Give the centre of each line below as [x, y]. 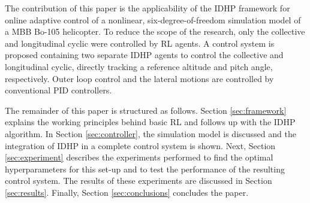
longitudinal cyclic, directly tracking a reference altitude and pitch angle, [139, 66]
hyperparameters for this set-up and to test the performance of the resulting [145, 169]
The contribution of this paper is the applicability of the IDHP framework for [148, 8]
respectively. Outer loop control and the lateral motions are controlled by [139, 78]
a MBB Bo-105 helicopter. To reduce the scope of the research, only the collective [155, 31]
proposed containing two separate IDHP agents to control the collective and [144, 55]
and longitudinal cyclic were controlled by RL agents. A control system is [140, 43]
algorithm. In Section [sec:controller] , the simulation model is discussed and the [151, 133]
